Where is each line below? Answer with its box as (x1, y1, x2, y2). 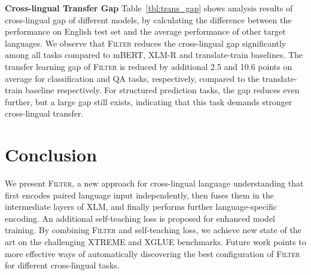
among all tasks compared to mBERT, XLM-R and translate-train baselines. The (5, 48, 303, 61)
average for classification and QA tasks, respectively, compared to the (5, 72, 260, 84)
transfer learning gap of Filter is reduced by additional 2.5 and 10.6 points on (5, 60, 292, 72)
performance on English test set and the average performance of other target (5, 25, 286, 38)
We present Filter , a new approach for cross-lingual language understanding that (5, 177, 304, 190)
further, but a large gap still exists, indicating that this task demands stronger (5, 95, 292, 108)
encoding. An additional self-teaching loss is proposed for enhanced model (5, 212, 275, 224)
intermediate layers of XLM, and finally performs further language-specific (5, 200, 277, 213)
